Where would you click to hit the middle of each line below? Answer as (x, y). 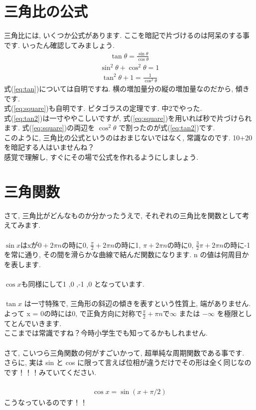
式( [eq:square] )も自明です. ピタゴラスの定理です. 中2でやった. (103, 108)
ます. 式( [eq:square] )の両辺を (50, 128)
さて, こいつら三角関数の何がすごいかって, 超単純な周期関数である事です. (124, 352)
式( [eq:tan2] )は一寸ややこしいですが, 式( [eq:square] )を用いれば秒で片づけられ (128, 118)
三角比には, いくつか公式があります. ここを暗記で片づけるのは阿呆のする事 (127, 35)
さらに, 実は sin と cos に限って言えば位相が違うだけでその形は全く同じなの (128, 362)
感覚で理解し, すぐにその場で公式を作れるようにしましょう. (101, 157)
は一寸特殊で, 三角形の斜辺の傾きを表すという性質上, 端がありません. (137, 303)
